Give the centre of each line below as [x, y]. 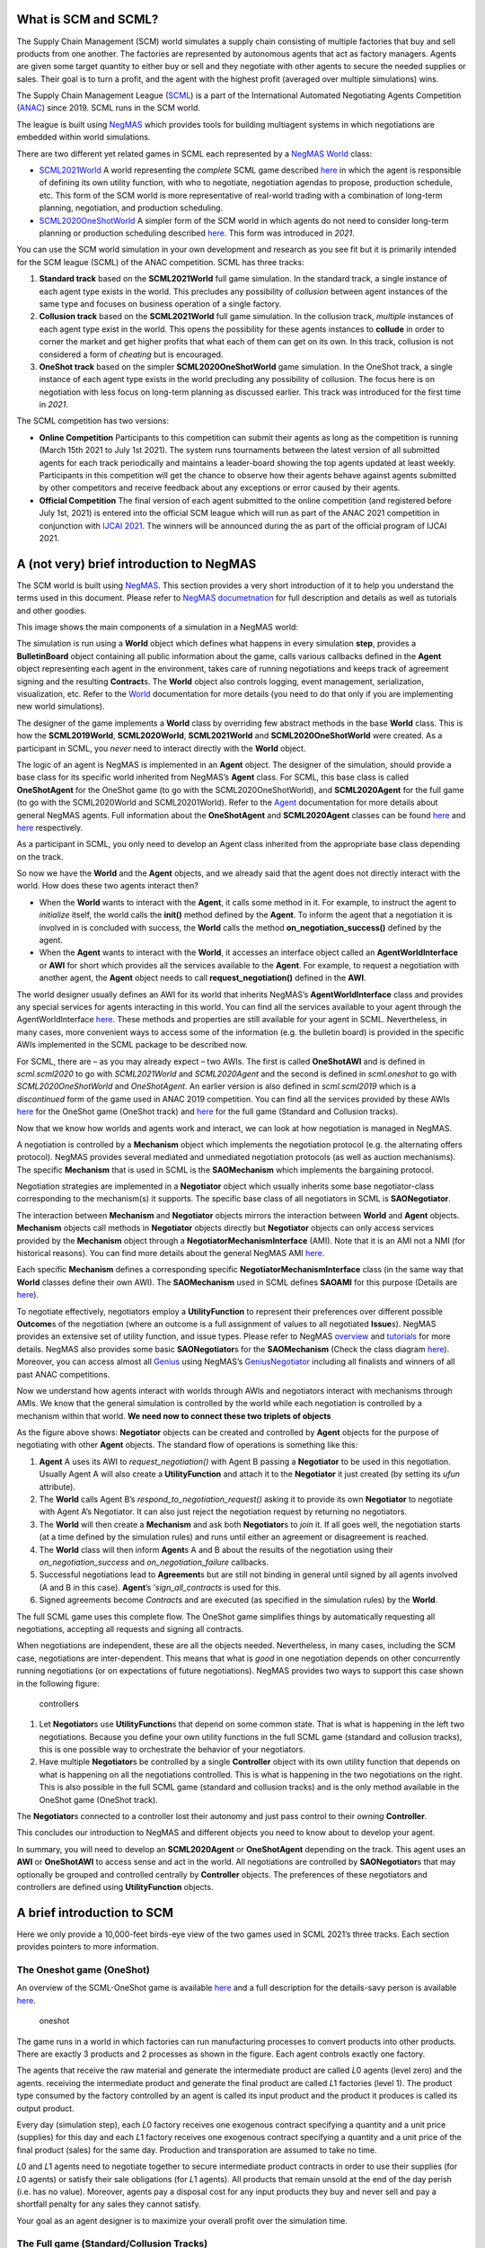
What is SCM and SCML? [88, 19]
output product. [46, 2108]
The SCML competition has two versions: [93, 421]
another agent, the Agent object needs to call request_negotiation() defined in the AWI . [203, 978]
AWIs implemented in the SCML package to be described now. [132, 1045]
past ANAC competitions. [63, 1374]
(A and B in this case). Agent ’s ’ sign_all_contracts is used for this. [160, 1587]
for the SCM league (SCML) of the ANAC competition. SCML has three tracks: [160, 262]
